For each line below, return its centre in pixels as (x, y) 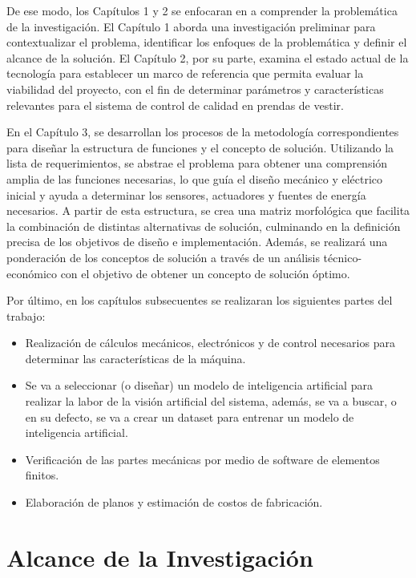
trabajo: (26, 315)
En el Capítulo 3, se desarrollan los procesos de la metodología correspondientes (203, 132)
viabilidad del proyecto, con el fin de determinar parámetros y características (195, 89)
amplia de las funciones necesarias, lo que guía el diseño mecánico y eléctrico (195, 178)
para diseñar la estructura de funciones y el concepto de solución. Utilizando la (200, 147)
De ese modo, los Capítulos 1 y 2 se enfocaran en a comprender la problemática (202, 10)
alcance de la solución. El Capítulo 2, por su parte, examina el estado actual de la (208, 57)
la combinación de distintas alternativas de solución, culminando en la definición (204, 226)
